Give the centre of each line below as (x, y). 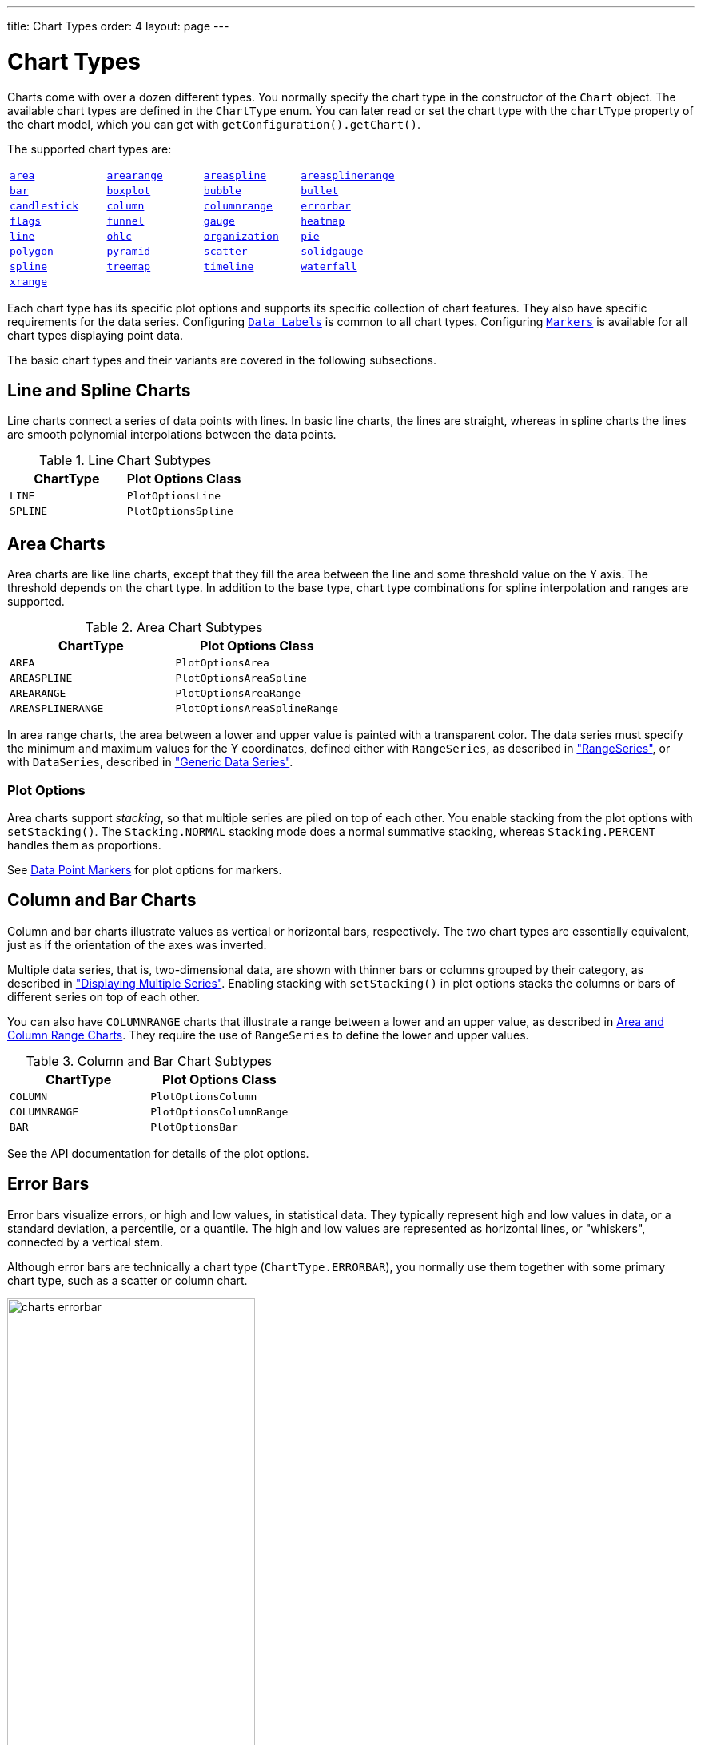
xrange (28, 281)
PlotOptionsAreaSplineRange (257, 709)
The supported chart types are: (90, 149)
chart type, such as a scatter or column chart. (127, 1280)
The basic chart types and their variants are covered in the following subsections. (222, 360)
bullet (320, 190)
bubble (222, 190)
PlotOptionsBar (194, 1127)
